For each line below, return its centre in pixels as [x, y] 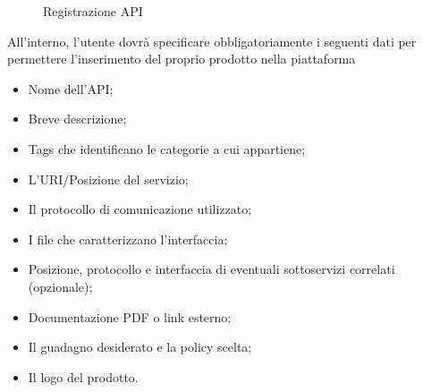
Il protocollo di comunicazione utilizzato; [140, 209]
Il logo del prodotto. [83, 376]
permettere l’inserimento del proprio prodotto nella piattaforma [182, 59]
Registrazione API [93, 11]
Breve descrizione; [77, 119]
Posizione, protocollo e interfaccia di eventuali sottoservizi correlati [211, 269]
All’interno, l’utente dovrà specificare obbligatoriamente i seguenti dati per [212, 41]
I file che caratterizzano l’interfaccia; [128, 239]
